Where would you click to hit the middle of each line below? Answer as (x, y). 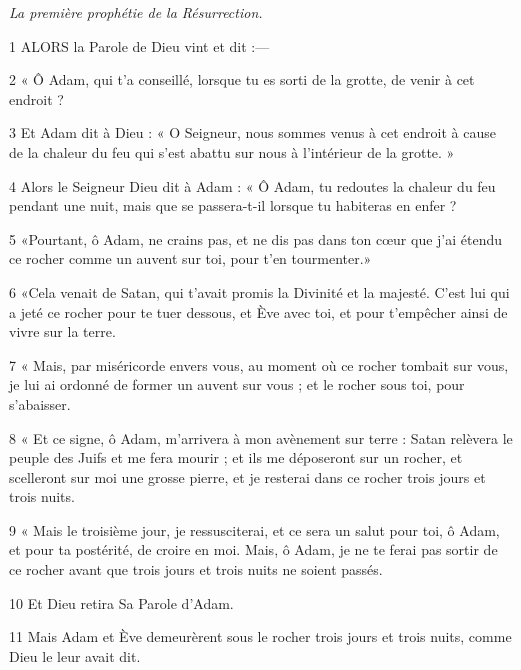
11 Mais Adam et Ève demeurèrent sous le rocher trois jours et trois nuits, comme (260, 636)
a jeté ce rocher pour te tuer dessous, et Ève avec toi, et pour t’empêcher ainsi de (258, 311)
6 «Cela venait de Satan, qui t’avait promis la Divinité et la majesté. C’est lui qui (259, 291)
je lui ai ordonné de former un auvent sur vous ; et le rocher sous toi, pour (237, 384)
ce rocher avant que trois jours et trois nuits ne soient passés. (196, 569)
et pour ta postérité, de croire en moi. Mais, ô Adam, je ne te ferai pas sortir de (253, 549)
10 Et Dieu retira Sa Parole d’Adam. (121, 602)
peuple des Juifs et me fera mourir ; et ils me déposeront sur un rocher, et (236, 457)
